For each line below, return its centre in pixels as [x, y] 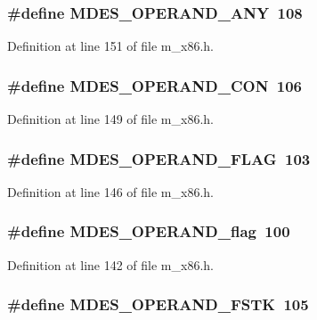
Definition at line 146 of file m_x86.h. [110, 191]
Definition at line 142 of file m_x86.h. [110, 264]
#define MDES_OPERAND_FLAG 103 [159, 158]
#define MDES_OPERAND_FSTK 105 [158, 304]
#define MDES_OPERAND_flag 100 [149, 231]
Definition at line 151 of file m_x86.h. [110, 46]
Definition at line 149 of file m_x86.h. [110, 119]
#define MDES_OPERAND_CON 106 [155, 85]
